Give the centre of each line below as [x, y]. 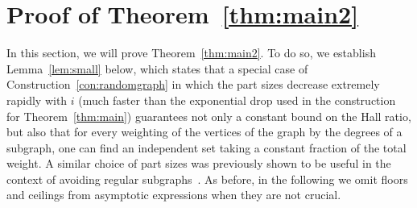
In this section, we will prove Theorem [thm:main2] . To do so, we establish [191, 53]
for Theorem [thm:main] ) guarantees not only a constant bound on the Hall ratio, [209, 116]
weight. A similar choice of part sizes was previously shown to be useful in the [199, 163]
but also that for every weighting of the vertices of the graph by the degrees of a [204, 132]
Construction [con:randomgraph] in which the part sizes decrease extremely [193, 84]
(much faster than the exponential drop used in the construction [237, 100]
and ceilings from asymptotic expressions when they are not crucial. [174, 195]
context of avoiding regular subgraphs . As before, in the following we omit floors [207, 179]
